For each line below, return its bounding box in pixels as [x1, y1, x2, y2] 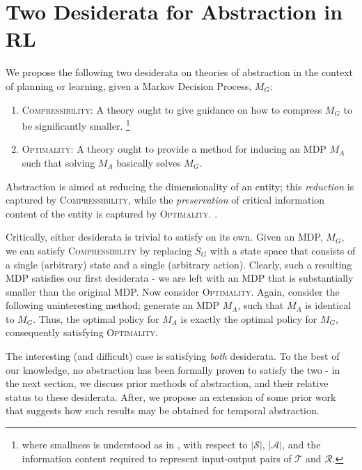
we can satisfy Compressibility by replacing [6, 243, 192, 257]
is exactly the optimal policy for [180, 311, 317, 326]
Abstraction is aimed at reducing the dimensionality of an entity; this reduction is [6, 179, 354, 193]
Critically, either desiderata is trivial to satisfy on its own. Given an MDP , [6, 229, 323, 244]
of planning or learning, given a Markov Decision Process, [6, 78, 252, 93]
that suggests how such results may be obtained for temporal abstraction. [6, 403, 320, 418]
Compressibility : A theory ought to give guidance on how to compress [22, 102, 322, 116]
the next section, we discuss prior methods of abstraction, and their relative [6, 376, 329, 391]
